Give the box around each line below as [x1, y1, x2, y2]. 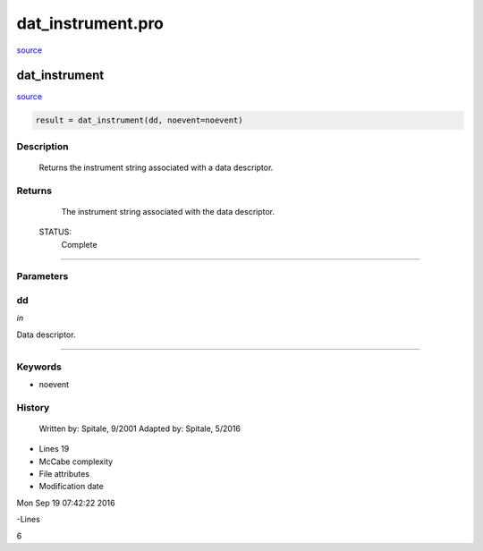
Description [16, 140, 69, 152]
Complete [61, 239, 97, 250]
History [16, 401, 50, 413]
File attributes [38, 469, 89, 479]
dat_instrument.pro [16, 13, 165, 33]
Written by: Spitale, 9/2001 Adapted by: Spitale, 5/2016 [38, 423, 241, 434]
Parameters [16, 270, 69, 283]
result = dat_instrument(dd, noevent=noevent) [35, 115, 243, 125]
